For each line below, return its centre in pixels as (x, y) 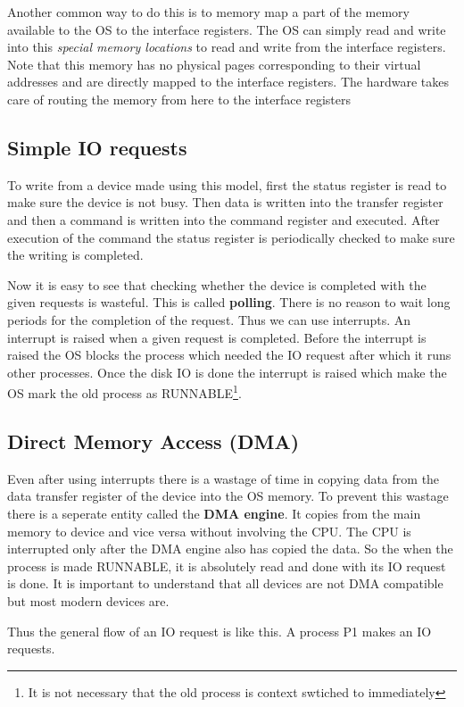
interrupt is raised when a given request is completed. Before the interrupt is (217, 337)
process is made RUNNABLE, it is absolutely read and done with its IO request (227, 566)
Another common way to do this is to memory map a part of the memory (208, 12)
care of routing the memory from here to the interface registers (179, 99)
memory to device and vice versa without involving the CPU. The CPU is (209, 531)
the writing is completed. (75, 255)
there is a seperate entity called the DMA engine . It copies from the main (214, 513)
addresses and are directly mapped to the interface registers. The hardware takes (228, 82)
